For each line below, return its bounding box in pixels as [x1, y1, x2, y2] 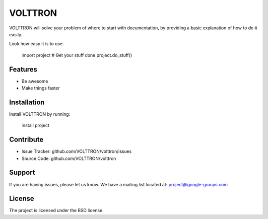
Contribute [9, 136, 44, 144]
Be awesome [21, 78, 48, 84]
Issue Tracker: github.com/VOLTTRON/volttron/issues [21, 148, 132, 154]
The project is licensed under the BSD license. [9, 208, 104, 214]
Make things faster [21, 85, 60, 91]
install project [21, 122, 50, 129]
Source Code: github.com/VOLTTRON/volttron [21, 155, 116, 161]
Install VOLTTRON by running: [9, 111, 70, 117]
